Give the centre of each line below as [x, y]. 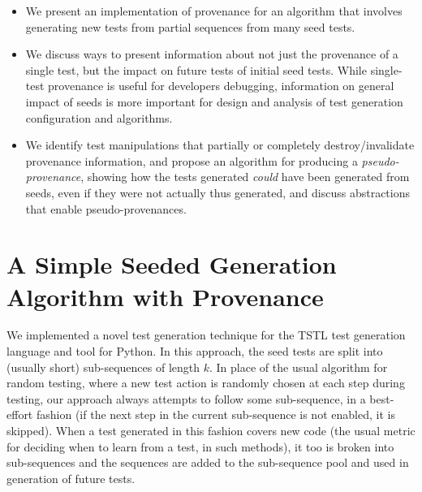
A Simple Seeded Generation [172, 264]
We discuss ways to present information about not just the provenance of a [212, 54]
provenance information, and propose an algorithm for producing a [192, 160]
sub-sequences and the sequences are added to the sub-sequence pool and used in [208, 462]
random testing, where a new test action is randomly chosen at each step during [206, 383]
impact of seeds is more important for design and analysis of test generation [214, 101]
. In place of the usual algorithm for [299, 367]
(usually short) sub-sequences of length [103, 367]
